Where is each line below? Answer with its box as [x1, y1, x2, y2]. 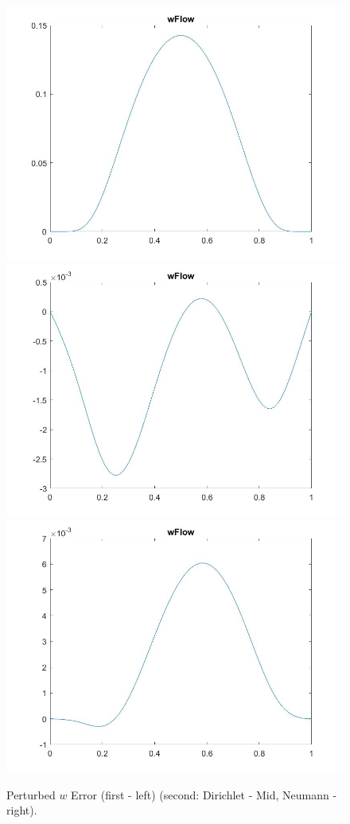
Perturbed [6, 786, 56, 803]
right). [6, 802, 37, 818]
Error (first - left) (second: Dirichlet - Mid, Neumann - [71, 786, 337, 803]
